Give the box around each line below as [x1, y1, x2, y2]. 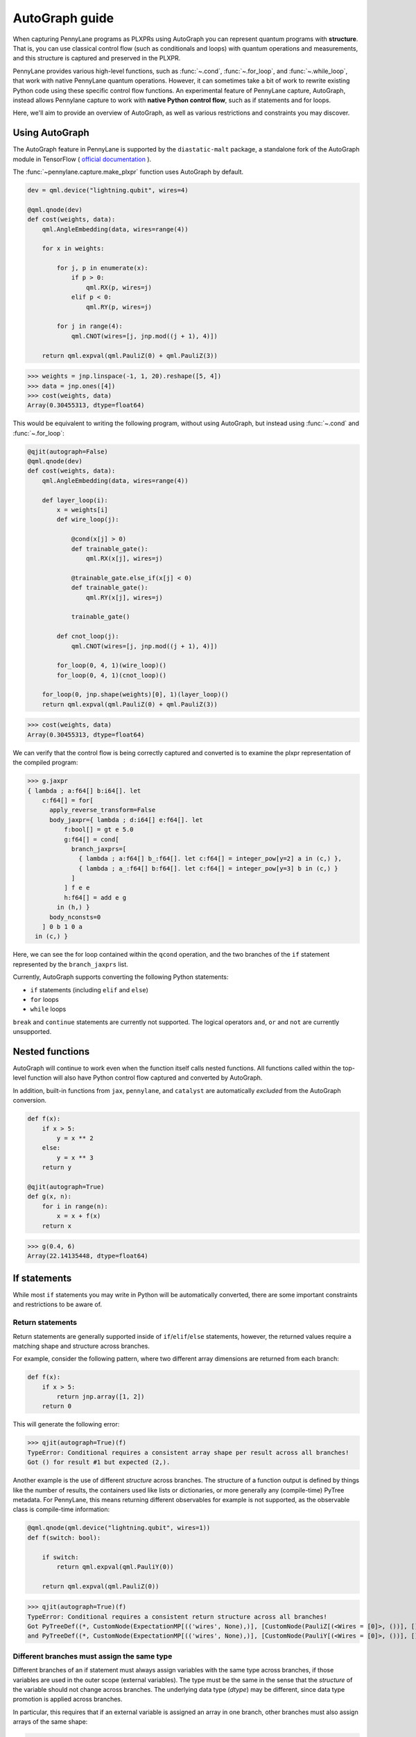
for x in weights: [42, 245, 105, 253]
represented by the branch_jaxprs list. [12, 960, 128, 969]
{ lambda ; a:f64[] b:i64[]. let [27, 787, 141, 795]
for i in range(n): [42, 1202, 109, 1210]
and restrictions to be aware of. [12, 1300, 103, 1309]
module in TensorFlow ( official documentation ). [12, 155, 152, 163]
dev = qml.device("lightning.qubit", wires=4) [27, 186, 189, 194]
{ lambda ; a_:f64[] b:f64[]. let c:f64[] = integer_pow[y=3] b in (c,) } [78, 864, 339, 872]
